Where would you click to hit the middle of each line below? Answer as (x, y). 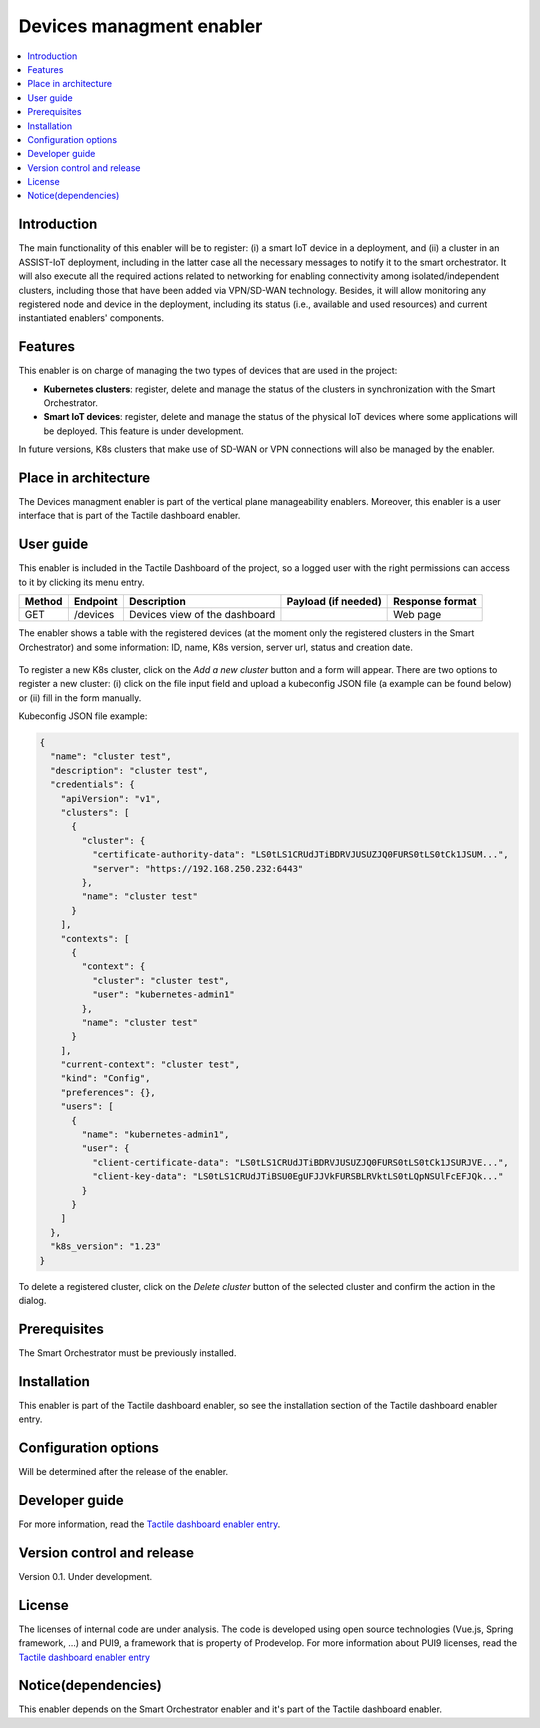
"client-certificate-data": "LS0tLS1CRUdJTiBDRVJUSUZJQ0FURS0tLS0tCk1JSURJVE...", (300, 1162)
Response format (435, 602)
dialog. (32, 1300)
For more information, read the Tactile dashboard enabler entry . (149, 1524)
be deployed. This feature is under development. (143, 431)
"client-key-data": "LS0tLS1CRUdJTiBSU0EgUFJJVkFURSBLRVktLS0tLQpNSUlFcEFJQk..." (297, 1176)
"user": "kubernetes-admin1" (163, 994)
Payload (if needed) (334, 602)
